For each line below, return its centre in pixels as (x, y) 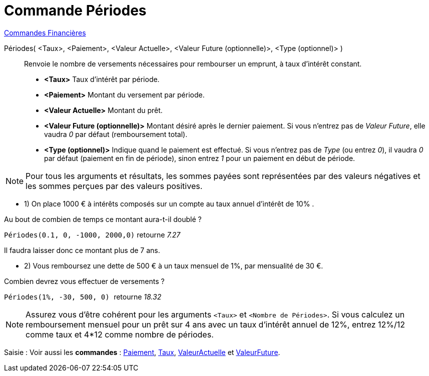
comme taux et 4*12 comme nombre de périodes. (120, 334)
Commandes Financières (45, 32)
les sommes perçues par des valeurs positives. (114, 186)
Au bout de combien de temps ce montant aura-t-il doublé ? (103, 219)
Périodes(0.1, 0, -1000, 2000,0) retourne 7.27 (92, 234)
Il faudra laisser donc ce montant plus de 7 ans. (82, 250)
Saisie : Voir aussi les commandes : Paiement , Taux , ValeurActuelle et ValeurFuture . (142, 352)
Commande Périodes (75, 10)
